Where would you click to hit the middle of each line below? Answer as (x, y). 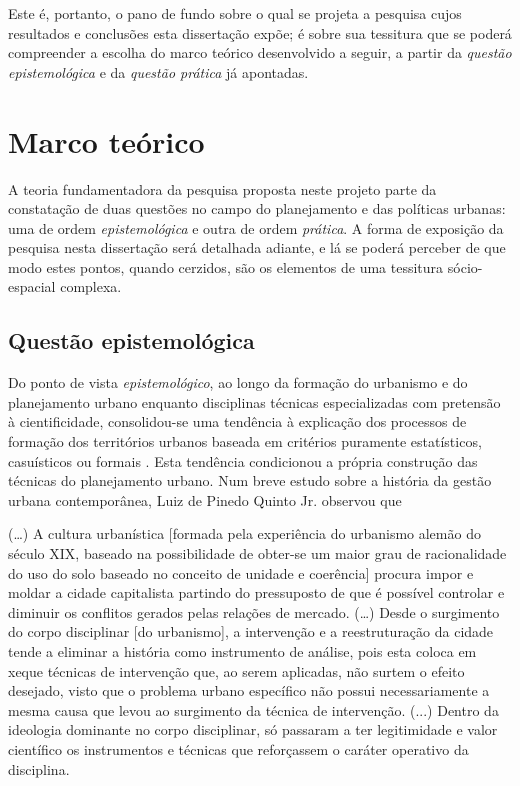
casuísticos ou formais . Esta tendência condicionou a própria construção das (243, 460)
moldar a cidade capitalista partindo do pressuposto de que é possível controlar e (256, 592)
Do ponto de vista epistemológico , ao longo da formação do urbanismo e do (238, 382)
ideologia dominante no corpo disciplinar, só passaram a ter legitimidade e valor (253, 729)
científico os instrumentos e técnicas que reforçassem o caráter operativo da (238, 748)
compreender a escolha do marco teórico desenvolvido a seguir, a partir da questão (260, 52)
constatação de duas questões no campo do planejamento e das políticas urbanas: (257, 208)
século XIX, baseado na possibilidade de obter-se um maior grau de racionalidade (257, 553)
